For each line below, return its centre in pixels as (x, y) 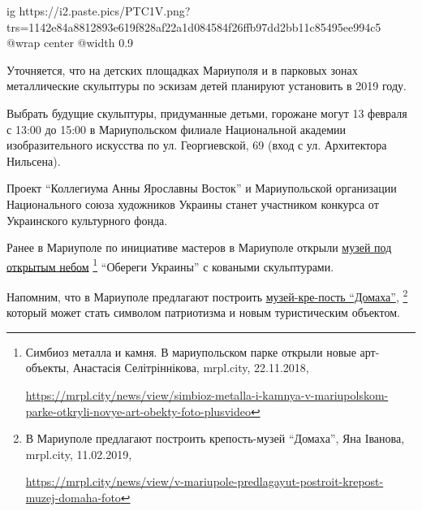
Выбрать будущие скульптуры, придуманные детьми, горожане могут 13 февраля (207, 113)
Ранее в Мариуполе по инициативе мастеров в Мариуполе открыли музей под (199, 247)
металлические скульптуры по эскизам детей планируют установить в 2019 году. (207, 86)
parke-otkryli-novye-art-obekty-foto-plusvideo (138, 411)
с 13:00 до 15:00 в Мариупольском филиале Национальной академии (177, 129)
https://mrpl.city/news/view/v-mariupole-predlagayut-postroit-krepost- (205, 481)
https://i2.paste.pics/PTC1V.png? (105, 11)
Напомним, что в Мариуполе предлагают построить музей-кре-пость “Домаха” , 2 (207, 295)
